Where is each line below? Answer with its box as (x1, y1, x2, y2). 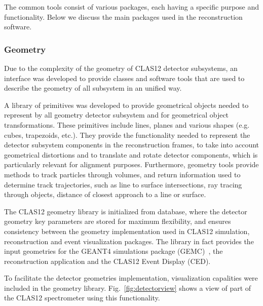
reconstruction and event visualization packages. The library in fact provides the (4, 236, 254, 246)
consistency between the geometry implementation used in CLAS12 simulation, (4, 225, 250, 236)
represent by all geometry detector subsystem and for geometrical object (4, 109, 229, 120)
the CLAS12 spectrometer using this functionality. (4, 292, 160, 303)
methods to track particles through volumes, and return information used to (4, 169, 241, 179)
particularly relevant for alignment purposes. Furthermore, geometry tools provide (4, 159, 259, 170)
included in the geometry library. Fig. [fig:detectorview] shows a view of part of (4, 282, 251, 293)
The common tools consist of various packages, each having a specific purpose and (4, 2, 259, 12)
